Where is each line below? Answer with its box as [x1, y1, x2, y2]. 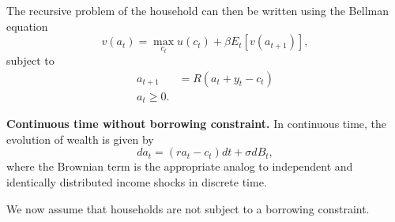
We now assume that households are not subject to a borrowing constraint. [6, 200, 370, 216]
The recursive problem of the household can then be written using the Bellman [6, 2, 389, 18]
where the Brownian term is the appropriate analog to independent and [6, 158, 353, 175]
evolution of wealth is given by [6, 130, 154, 147]
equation [6, 17, 48, 34]
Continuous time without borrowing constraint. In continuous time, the [6, 115, 387, 132]
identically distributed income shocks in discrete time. [6, 173, 267, 190]
